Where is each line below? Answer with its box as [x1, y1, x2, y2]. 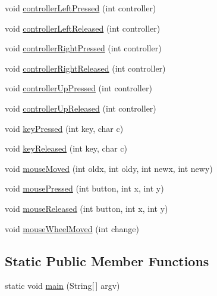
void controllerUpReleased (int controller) [5, 101, 156, 114]
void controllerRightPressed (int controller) [5, 42, 162, 54]
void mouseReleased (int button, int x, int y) [5, 202, 168, 214]
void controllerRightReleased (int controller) [5, 61, 166, 74]
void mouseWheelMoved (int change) [5, 222, 140, 235]
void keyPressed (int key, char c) [5, 122, 124, 134]
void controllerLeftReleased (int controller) [5, 21, 161, 34]
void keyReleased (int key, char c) [5, 142, 128, 155]
